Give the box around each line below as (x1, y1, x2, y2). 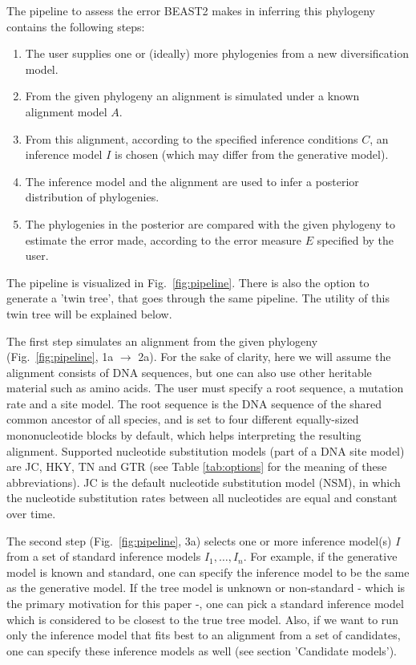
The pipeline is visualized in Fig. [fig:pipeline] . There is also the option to (6, 274, 370, 290)
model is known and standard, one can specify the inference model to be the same (6, 563, 410, 580)
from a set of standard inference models (6, 548, 201, 565)
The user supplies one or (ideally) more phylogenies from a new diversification (25, 45, 409, 62)
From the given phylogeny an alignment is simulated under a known (25, 87, 360, 104)
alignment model (25, 103, 107, 120)
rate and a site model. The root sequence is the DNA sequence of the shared (6, 395, 382, 412)
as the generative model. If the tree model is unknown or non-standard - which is (6, 579, 406, 596)
